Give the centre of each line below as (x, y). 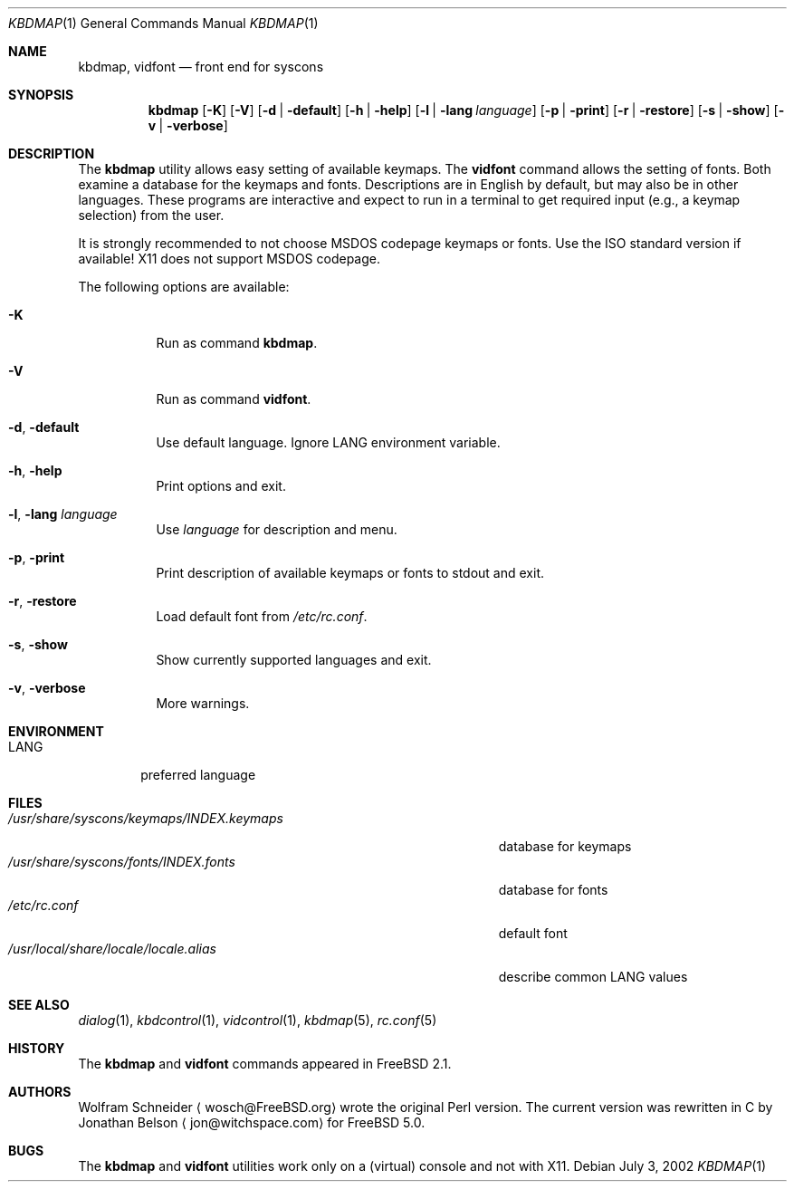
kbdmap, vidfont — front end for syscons (201, 67)
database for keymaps (565, 846)
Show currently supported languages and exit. (294, 660)
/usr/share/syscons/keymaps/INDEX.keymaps (146, 818)
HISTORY (37, 1048)
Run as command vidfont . (234, 399)
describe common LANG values (593, 977)
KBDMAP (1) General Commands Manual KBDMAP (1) (163, 23)
